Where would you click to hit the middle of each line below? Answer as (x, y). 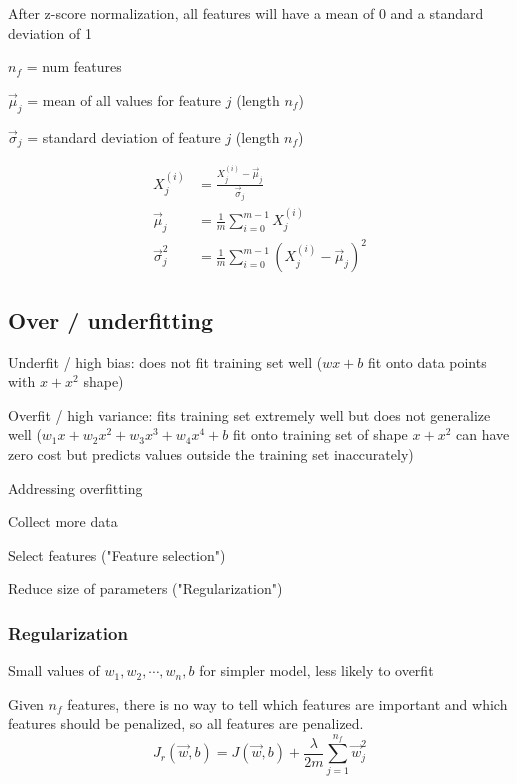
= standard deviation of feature (124, 136)
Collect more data (63, 521)
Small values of (54, 670)
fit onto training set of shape (320, 434)
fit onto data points (427, 361)
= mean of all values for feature (124, 99)
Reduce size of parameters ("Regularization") (145, 588)
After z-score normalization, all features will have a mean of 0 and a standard (246, 13)
